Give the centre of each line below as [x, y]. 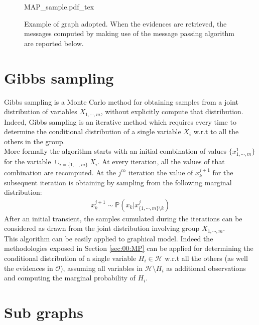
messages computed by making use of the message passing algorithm [129, 33]
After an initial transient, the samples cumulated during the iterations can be [123, 218]
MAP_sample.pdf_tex [59, 7]
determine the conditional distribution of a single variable [93, 131]
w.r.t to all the [216, 131]
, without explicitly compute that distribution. [172, 111]
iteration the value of [161, 172]
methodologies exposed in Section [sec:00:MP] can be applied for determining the [129, 248]
